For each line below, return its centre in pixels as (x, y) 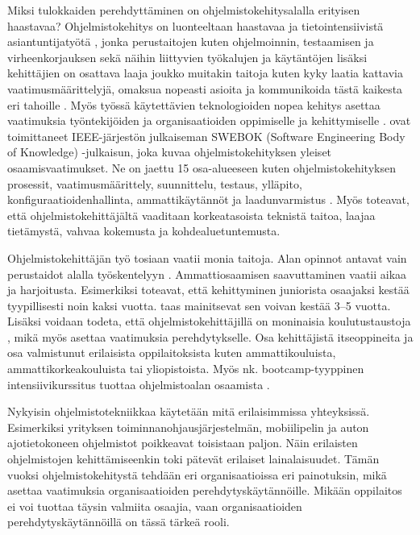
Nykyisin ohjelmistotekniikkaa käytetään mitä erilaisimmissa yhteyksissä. (189, 411)
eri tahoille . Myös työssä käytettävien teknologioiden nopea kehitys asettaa (194, 104)
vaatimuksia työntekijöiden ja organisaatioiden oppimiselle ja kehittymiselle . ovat (209, 120)
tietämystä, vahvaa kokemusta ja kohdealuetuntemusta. (144, 231)
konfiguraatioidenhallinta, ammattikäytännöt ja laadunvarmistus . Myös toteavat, (208, 199)
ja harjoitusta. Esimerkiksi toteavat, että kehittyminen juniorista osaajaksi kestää (208, 290)
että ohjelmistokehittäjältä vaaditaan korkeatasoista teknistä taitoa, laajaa (191, 215)
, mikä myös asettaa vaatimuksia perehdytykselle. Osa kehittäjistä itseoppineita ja (210, 336)
